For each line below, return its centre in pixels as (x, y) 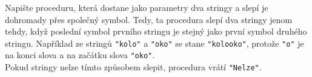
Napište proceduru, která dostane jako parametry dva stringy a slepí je (137, 7)
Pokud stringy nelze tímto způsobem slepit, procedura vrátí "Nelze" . (133, 67)
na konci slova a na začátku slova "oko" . (80, 55)
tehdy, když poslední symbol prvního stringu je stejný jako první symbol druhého (156, 31)
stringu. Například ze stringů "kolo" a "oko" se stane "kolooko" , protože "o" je (154, 43)
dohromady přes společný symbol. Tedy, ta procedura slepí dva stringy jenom (149, 19)
